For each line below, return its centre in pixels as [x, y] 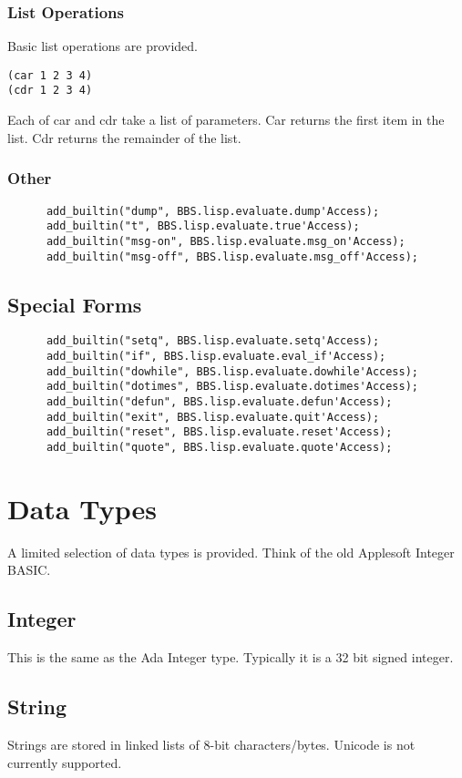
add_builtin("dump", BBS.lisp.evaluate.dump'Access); [213, 211]
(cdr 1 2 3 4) [50, 91]
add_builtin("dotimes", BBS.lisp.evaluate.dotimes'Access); [232, 387]
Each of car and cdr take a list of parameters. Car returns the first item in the [226, 120]
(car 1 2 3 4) [50, 75]
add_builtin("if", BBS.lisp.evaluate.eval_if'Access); [216, 357]
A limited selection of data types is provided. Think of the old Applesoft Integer [231, 552]
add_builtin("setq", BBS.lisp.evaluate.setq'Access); [213, 341]
